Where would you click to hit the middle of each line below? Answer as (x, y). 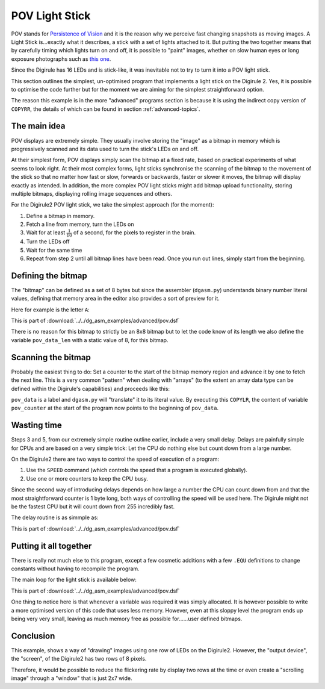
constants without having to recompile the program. (75, 569)
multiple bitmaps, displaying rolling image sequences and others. (92, 193)
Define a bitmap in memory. (60, 216)
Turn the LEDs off (48, 242)
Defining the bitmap (49, 276)
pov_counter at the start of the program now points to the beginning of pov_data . (115, 408)
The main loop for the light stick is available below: (74, 580)
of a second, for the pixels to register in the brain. (134, 232)
